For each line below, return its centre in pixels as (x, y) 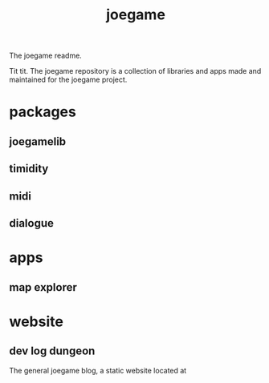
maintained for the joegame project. (68, 80)
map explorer (43, 287)
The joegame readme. (46, 56)
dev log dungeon (52, 351)
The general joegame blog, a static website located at (98, 370)
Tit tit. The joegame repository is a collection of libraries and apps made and (135, 71)
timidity (29, 169)
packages (43, 112)
